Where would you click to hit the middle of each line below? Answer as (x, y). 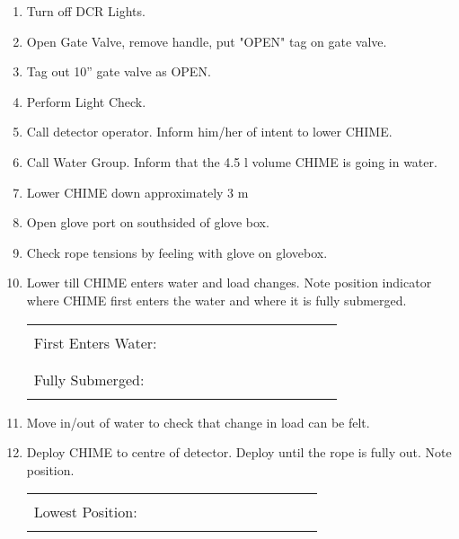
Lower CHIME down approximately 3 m (137, 192)
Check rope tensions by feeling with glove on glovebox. (177, 252)
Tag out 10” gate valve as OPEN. (119, 71)
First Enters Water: (95, 342)
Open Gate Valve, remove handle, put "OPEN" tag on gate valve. (207, 41)
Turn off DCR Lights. (86, 11)
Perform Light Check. (86, 101)
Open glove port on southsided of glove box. (148, 222)
